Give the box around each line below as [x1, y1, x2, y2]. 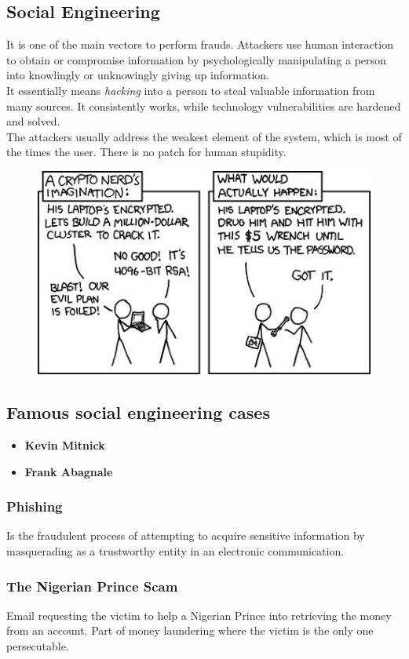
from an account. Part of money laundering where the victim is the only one [6, 622, 374, 639]
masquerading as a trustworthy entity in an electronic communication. [6, 543, 345, 559]
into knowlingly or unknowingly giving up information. [6, 67, 270, 83]
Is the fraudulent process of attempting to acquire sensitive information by [6, 527, 365, 544]
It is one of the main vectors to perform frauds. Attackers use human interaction [6, 36, 393, 53]
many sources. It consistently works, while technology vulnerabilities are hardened [6, 97, 401, 114]
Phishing [6, 497, 63, 516]
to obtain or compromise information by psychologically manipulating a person [6, 51, 386, 67]
